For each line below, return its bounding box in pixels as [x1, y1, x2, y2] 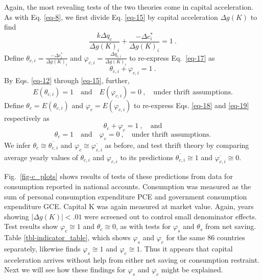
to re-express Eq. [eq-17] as [129, 52, 215, 63]
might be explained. [161, 264, 223, 275]
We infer [4, 139, 31, 150]
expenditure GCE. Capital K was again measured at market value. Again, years [4, 201, 254, 212]
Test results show [4, 221, 58, 232]
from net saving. [205, 221, 256, 232]
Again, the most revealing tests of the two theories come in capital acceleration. [4, 2, 254, 12]
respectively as [4, 112, 50, 123]
